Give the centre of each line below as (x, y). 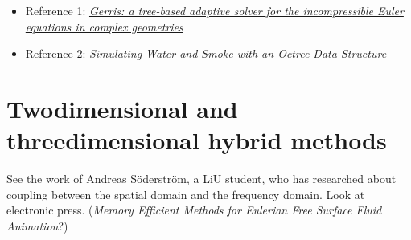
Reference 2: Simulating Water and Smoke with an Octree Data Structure (206, 53)
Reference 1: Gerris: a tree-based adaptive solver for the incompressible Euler (214, 10)
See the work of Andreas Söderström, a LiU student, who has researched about (201, 179)
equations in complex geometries (104, 26)
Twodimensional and (122, 108)
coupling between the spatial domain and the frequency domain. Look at (186, 194)
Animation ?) (37, 225)
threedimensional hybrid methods (197, 140)
